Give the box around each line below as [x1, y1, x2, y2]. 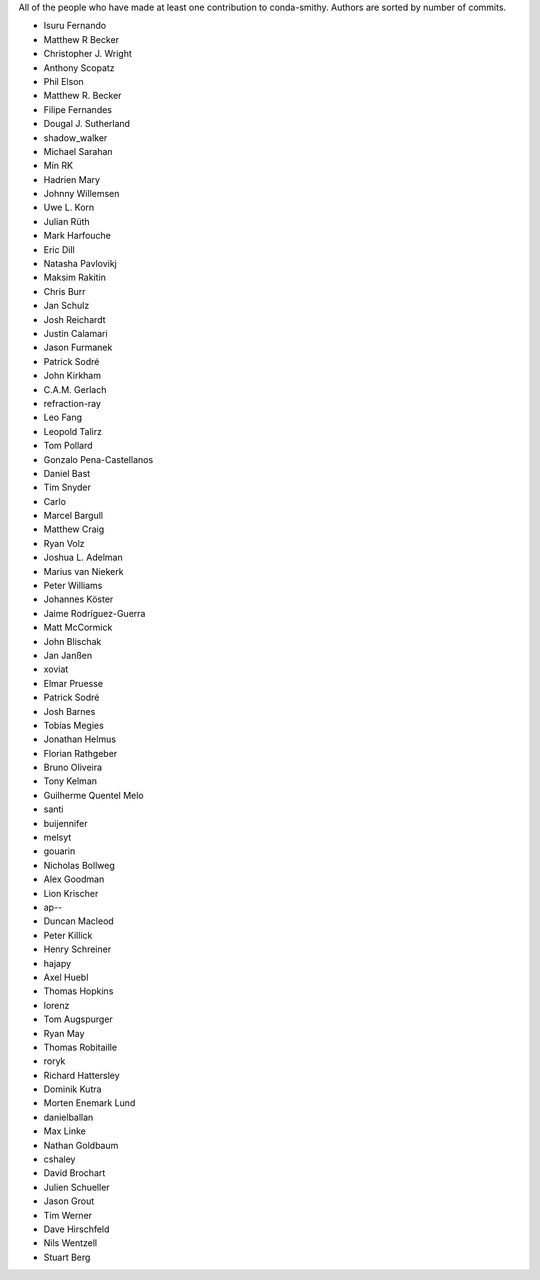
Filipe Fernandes [43, 103, 112, 115]
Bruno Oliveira [43, 761, 103, 774]
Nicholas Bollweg [43, 859, 115, 871]
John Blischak [43, 635, 102, 647]
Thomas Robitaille [43, 1041, 118, 1053]
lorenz [43, 999, 70, 1011]
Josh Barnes [43, 705, 96, 717]
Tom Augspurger [43, 1013, 114, 1025]
